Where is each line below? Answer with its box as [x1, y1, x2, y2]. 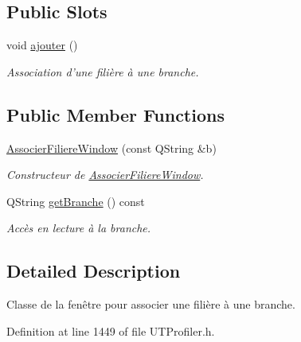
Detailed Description [6, 258, 181, 283]
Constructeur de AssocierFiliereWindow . [6, 166, 204, 183]
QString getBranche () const [6, 192, 145, 209]
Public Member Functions [6, 102, 225, 126]
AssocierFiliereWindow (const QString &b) [6, 139, 217, 156]
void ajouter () [6, 37, 78, 53]
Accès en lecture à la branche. [6, 220, 151, 236]
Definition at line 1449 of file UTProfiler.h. [6, 322, 215, 339]
